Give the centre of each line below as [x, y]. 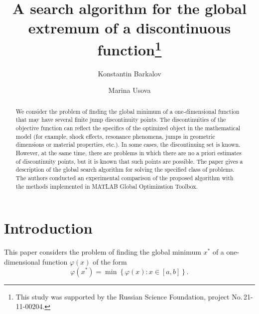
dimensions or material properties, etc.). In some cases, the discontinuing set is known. [128, 145]
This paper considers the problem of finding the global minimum [103, 252]
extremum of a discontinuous [129, 28]
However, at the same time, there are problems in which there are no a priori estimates [129, 153]
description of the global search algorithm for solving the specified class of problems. [125, 169]
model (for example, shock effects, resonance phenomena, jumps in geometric [115, 136]
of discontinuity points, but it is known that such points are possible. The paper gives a [129, 161]
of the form [110, 261]
